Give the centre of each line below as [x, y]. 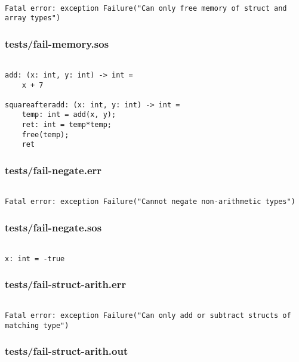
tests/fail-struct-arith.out [67, 351]
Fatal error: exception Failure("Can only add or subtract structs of [148, 316]
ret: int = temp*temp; [67, 125]
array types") [33, 18]
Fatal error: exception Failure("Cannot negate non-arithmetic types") [150, 201]
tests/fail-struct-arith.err [66, 284]
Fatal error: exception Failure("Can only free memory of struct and [146, 8]
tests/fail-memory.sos [57, 43]
